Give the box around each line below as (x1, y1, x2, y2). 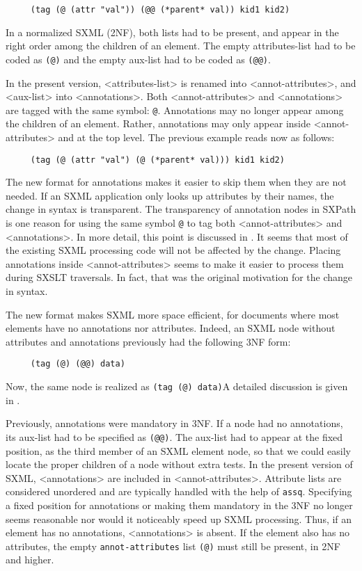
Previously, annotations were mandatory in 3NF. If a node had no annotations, (6, 416, 343, 431)
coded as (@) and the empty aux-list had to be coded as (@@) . (6, 51, 271, 66)
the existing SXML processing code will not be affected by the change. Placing (6, 243, 341, 257)
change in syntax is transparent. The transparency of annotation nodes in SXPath (6, 202, 356, 216)
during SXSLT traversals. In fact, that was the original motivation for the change (6, 270, 353, 284)
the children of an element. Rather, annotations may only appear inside (6, 116, 310, 131)
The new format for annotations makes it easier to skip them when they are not (6, 175, 347, 189)
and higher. (6, 552, 54, 567)
